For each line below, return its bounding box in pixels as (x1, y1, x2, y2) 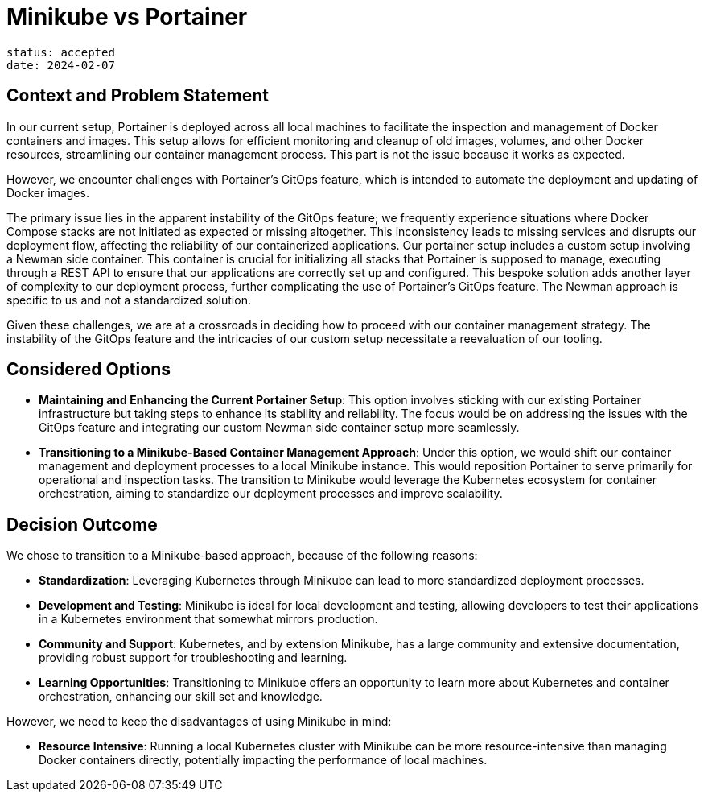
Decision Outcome (6, 514, 158, 535)
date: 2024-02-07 (6, 58, 115, 72)
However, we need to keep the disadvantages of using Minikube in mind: (6, 714, 392, 729)
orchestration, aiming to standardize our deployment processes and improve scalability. (39, 486, 503, 501)
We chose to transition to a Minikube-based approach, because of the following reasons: (6, 548, 478, 563)
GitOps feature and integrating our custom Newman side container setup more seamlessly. (39, 420, 520, 435)
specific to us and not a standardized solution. (6, 292, 251, 307)
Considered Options (6, 359, 171, 380)
